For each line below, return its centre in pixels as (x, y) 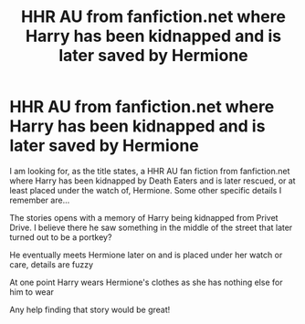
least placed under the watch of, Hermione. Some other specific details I (146, 190)
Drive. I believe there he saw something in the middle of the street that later (151, 227)
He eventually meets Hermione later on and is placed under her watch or (146, 255)
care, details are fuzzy (52, 264)
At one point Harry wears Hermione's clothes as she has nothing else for (146, 282)
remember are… (40, 200)
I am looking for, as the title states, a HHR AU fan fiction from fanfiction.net (150, 171)
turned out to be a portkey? (61, 237)
